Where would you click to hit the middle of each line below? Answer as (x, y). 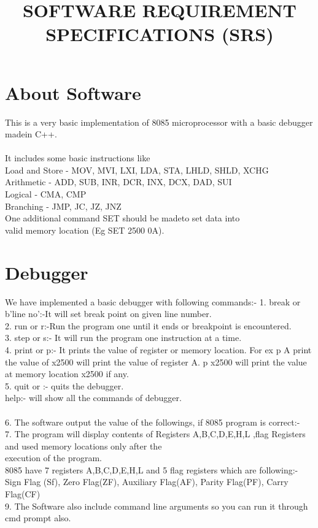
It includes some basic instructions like (78, 158)
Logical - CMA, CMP (46, 194)
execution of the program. (53, 458)
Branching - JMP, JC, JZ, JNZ (63, 206)
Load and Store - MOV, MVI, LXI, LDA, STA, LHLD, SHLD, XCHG (137, 170)
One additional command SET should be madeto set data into (122, 218)
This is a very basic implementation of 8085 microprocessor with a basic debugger (159, 122)
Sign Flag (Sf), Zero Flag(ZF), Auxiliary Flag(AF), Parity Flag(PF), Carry (147, 482)
